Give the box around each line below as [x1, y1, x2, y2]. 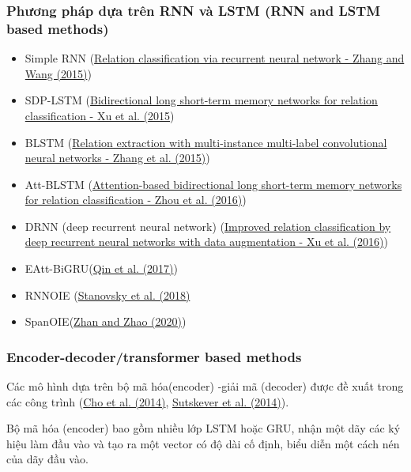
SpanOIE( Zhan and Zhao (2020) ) [25, 313, 187, 330]
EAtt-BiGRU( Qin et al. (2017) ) [25, 260, 179, 277]
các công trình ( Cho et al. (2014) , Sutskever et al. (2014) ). [6, 393, 289, 410]
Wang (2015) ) [25, 65, 92, 81]
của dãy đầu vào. [6, 451, 89, 467]
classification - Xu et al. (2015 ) [25, 107, 175, 123]
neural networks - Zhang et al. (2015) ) [25, 149, 210, 166]
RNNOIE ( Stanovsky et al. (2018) [25, 286, 190, 303]
